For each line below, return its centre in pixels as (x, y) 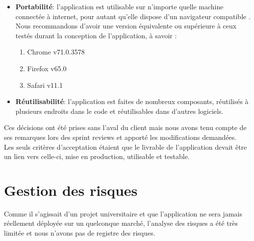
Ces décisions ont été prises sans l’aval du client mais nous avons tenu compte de (125, 127)
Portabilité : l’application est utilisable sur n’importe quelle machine (119, 6)
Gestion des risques (71, 190)
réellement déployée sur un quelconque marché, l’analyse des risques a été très (121, 223)
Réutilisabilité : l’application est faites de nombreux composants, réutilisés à (132, 101)
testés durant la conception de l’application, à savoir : (96, 35)
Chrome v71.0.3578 (56, 52)
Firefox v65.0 (47, 68)
